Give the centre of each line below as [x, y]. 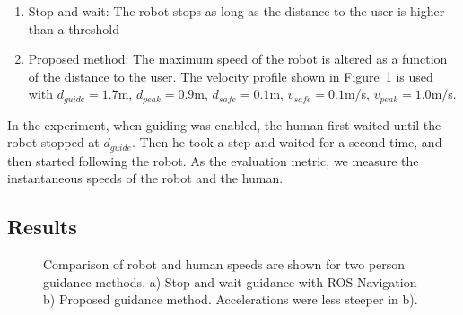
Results [42, 227]
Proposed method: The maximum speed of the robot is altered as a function [238, 59]
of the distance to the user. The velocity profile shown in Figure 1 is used [231, 76]
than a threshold [74, 28]
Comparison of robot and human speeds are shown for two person [224, 264]
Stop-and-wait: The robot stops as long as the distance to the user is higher [236, 11]
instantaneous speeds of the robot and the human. [145, 178]
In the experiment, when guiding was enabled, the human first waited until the [224, 124]
